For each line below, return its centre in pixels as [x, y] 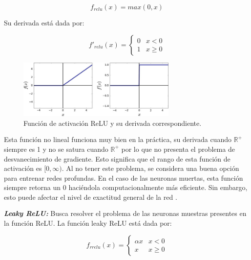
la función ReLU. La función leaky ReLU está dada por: [88, 223]
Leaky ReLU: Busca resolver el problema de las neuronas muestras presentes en [125, 213]
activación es [23, 168]
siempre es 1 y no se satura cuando [56, 149]
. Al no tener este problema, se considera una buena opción [150, 168]
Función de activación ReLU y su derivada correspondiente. [113, 123]
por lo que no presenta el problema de [178, 149]
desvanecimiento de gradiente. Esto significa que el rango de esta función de [117, 158]
